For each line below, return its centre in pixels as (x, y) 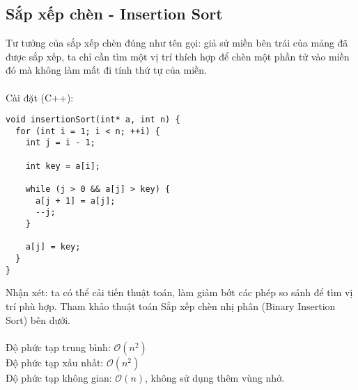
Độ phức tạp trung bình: (58, 347)
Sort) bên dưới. (38, 319)
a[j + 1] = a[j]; (75, 201)
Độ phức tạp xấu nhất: (55, 362)
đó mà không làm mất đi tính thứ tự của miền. (106, 70)
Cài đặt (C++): (40, 97)
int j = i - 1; (60, 143)
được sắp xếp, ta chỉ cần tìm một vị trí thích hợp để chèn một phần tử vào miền (178, 56)
